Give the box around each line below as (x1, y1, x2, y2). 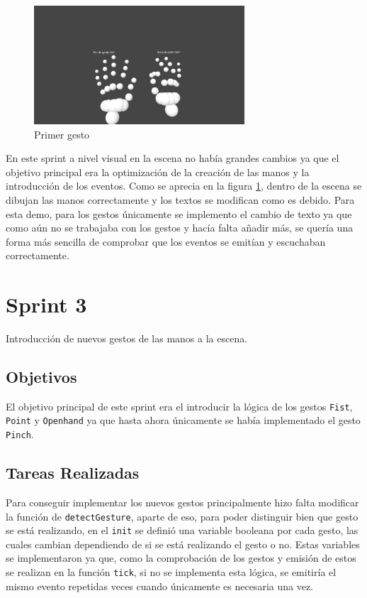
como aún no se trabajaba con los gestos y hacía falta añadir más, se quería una (6, 220, 354, 235)
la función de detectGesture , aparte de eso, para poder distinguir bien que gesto (6, 509, 358, 523)
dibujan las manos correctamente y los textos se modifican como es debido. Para (6, 192, 355, 207)
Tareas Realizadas (6, 462, 140, 484)
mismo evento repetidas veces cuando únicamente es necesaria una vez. (6, 578, 313, 593)
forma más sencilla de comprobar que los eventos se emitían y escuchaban (6, 234, 326, 249)
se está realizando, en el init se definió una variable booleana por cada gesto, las (6, 523, 358, 538)
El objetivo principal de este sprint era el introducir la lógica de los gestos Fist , (6, 398, 353, 413)
